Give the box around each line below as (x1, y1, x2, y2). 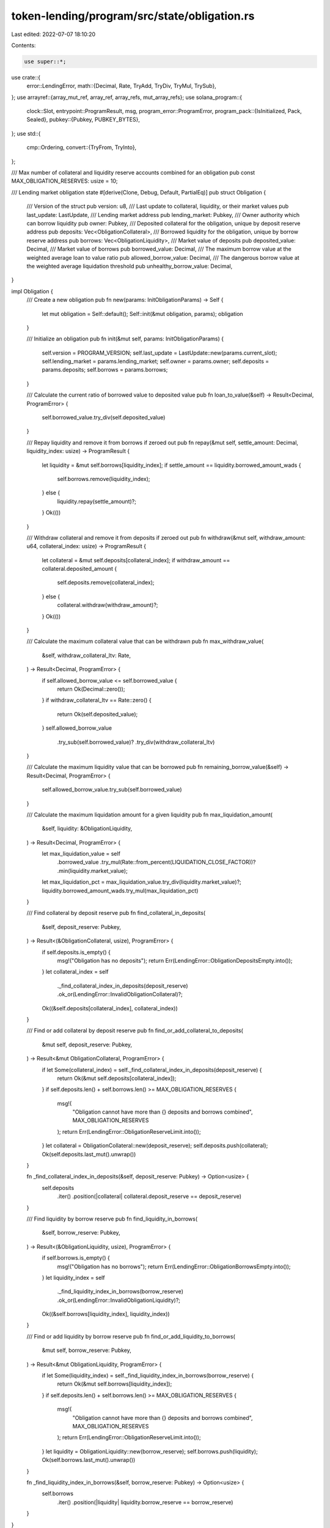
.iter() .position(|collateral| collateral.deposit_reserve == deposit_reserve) (57, 1192, 241, 1200)
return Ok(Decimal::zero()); (57, 685, 125, 692)
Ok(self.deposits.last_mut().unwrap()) (42, 1150, 136, 1158)
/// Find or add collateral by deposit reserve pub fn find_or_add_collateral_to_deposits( (26, 1027, 244, 1034)
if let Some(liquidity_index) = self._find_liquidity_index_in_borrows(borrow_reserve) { (42, 1372, 254, 1379)
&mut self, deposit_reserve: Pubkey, (42, 1041, 133, 1048)
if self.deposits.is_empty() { (42, 948, 111, 956)
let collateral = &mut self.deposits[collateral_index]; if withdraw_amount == (42, 556, 230, 564)
